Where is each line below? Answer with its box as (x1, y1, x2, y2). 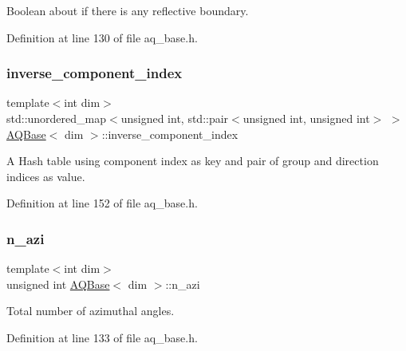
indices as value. (6, 168, 85, 184)
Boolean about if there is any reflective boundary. (6, 2, 249, 18)
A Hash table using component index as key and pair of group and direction (6, 152, 379, 169)
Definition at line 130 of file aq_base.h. (6, 29, 198, 45)
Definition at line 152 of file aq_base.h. (6, 195, 198, 211)
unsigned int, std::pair (120, 110, 229, 126)
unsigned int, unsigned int (242, 110, 370, 126)
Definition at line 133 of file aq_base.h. (6, 329, 198, 345)
